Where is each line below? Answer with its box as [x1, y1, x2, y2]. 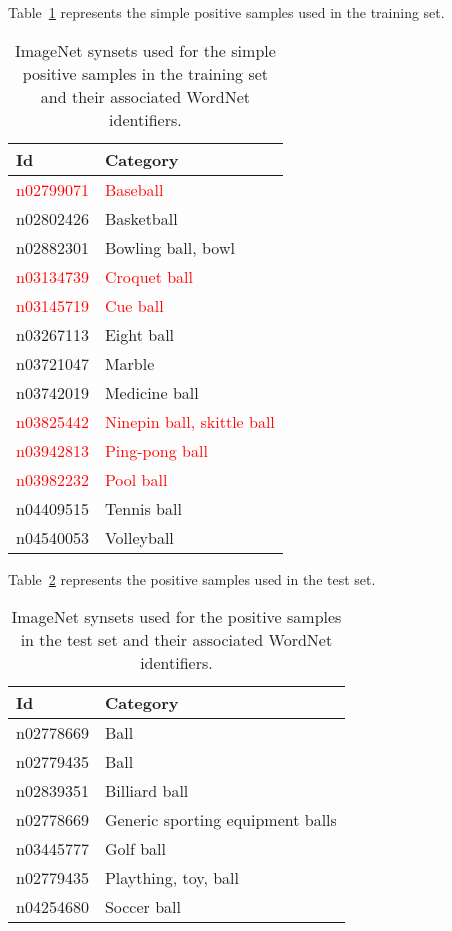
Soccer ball [104, 895, 181, 919]
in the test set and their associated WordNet [20, 628, 333, 652]
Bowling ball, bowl [104, 235, 235, 259]
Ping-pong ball [104, 438, 208, 462]
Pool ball [104, 467, 168, 491]
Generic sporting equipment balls [104, 808, 337, 832]
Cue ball [104, 293, 164, 317]
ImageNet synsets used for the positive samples [11, 605, 342, 629]
